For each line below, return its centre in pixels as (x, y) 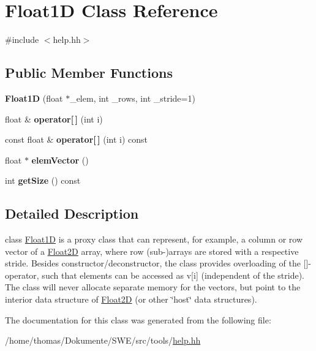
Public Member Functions (89, 73)
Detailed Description (72, 213)
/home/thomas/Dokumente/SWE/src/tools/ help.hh (103, 340)
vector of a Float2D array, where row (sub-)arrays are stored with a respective (152, 251)
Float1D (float (34, 98)
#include (22, 40)
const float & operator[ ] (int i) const (77, 139)
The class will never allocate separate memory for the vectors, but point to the (153, 287)
